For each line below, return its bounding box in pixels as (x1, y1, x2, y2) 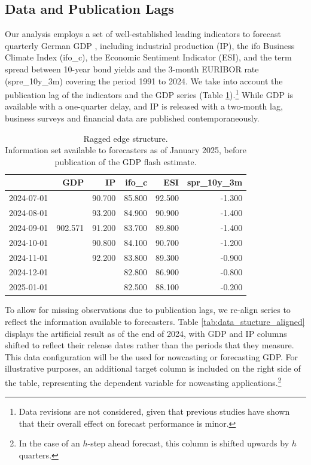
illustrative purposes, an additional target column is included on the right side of (5, 362, 301, 375)
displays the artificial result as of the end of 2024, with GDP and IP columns (5, 327, 287, 339)
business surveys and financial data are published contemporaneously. (5, 112, 260, 124)
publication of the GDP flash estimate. (54, 155, 197, 168)
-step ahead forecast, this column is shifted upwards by (87, 437, 289, 449)
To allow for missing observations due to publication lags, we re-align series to (5, 303, 291, 316)
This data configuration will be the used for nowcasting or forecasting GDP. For (5, 350, 298, 363)
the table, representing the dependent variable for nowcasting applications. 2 (5, 374, 282, 388)
